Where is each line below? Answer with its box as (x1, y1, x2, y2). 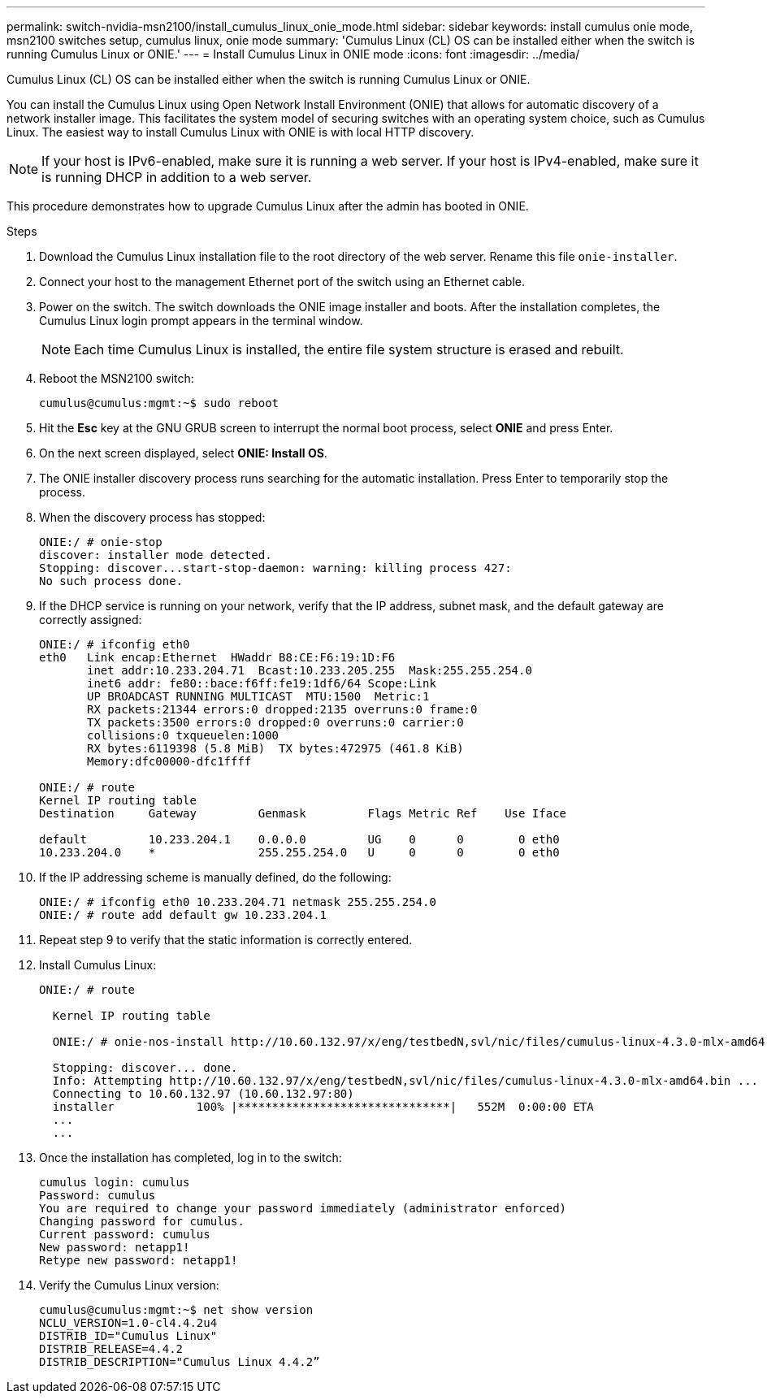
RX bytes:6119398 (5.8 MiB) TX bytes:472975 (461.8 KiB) (87, 742, 464, 755)
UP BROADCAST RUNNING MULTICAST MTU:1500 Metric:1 (87, 690, 430, 703)
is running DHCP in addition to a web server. (41, 169, 312, 185)
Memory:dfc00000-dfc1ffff (87, 755, 252, 768)
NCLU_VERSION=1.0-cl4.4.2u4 (39, 1316, 218, 1329)
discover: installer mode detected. (39, 548, 272, 561)
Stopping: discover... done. (52, 1061, 238, 1074)
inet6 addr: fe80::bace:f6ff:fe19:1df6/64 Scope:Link (87, 677, 436, 690)
